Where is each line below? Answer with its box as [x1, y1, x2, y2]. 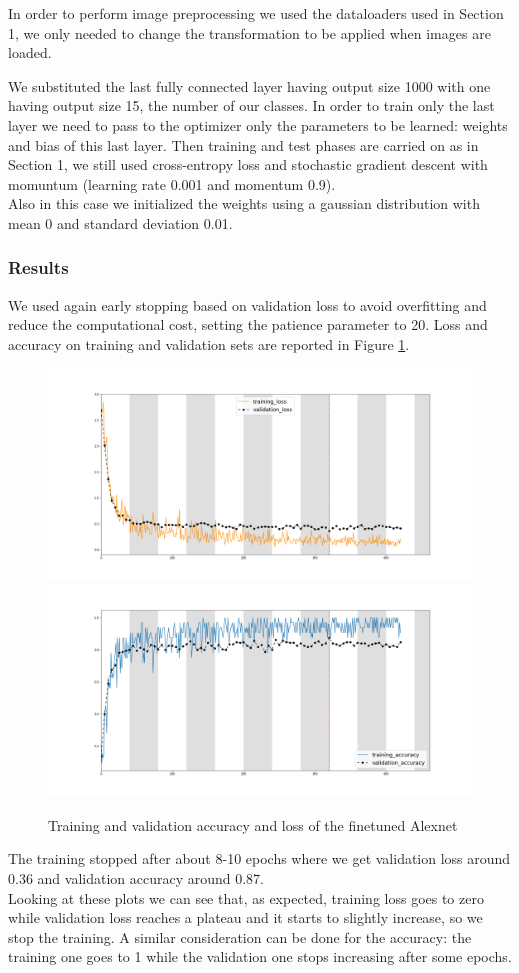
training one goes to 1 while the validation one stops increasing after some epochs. [8, 946, 512, 967]
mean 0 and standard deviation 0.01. [8, 212, 233, 233]
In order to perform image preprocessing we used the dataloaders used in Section [8, 3, 504, 23]
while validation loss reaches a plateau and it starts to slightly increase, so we [8, 907, 483, 928]
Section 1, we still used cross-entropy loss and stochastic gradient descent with [8, 154, 488, 175]
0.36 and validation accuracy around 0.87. [8, 867, 265, 888]
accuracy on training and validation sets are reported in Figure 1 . [8, 333, 410, 354]
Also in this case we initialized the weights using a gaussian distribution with [8, 193, 480, 214]
